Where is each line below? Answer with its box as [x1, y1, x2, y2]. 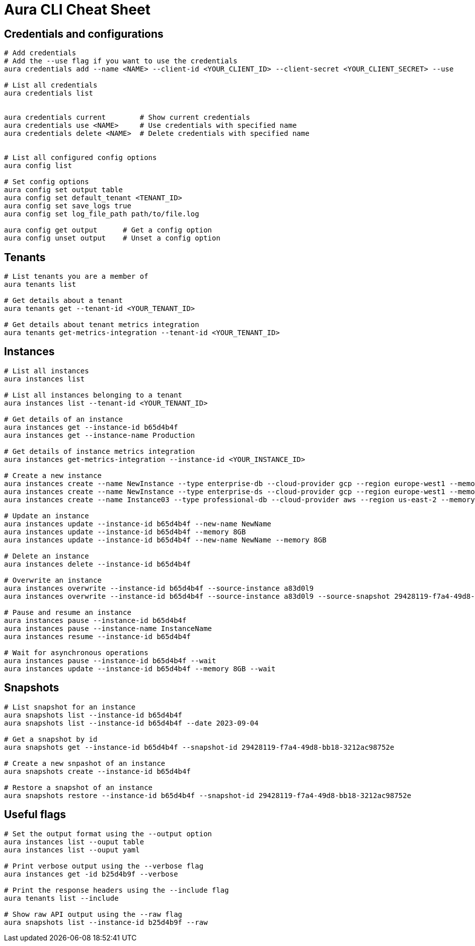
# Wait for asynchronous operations [4, 648, 148, 657]
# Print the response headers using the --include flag [4, 886, 229, 894]
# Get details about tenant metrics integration [4, 321, 199, 329]
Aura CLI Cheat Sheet [4, 1, 150, 18]
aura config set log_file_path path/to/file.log [4, 210, 199, 218]
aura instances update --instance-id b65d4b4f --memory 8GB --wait [4, 664, 276, 673]
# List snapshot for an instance [4, 702, 136, 711]
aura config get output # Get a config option [4, 226, 212, 234]
